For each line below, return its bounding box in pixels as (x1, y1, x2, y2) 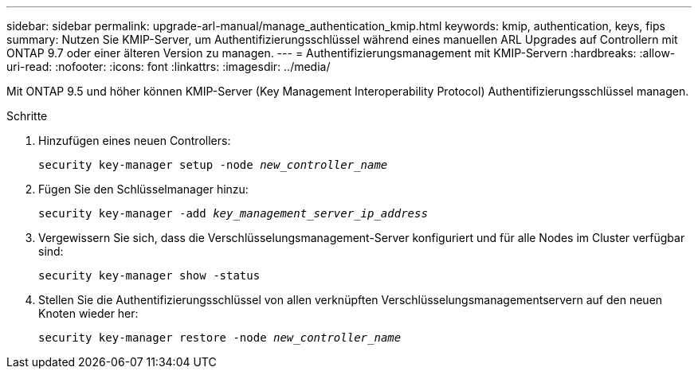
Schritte (6, 109, 48, 123)
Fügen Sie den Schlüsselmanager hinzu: (38, 182, 249, 196)
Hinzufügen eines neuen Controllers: (38, 134, 231, 147)
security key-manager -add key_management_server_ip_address (38, 207, 428, 220)
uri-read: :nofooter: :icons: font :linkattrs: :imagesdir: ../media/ (6, 60, 331, 73)
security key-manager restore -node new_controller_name (38, 331, 402, 344)
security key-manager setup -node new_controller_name (38, 158, 388, 171)
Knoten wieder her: (38, 307, 139, 320)
